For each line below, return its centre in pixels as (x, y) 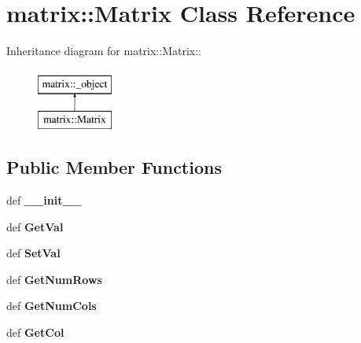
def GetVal (35, 226)
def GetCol (35, 332)
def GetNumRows (54, 279)
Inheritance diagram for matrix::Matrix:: (104, 51)
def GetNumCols (52, 306)
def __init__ (44, 200)
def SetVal (33, 253)
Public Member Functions (114, 167)
